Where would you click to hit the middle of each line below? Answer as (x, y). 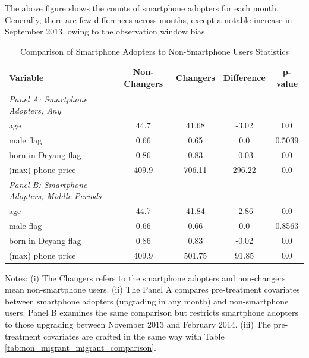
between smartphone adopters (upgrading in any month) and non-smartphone (147, 301)
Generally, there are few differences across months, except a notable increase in (149, 19)
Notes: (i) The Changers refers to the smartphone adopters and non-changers (145, 277)
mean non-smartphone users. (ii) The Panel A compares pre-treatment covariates (152, 289)
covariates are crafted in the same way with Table (134, 336)
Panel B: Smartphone (48, 184)
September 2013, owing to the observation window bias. (106, 31)
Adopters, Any (35, 110)
